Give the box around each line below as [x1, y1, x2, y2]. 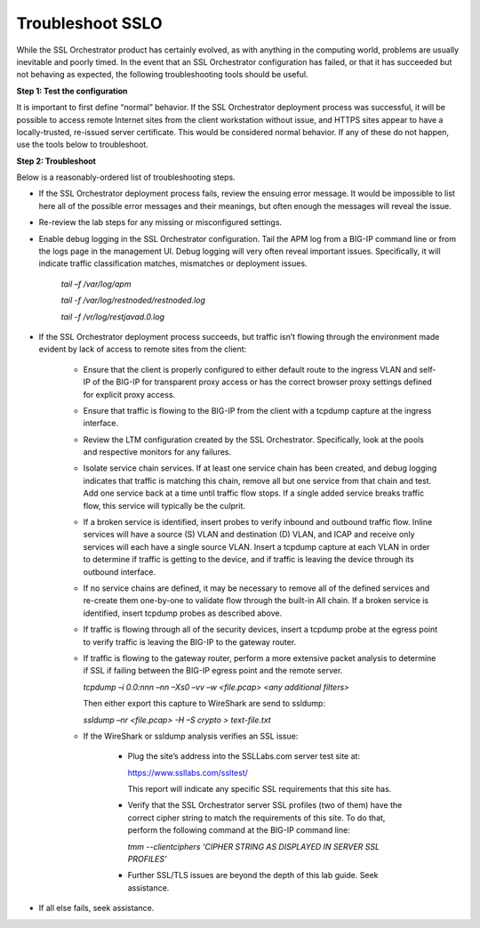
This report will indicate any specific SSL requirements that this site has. [127, 784, 392, 795]
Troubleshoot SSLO [16, 13, 163, 33]
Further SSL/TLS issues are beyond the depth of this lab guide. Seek [127, 870, 379, 881]
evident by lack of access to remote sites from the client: [38, 343, 247, 355]
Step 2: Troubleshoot [16, 156, 97, 166]
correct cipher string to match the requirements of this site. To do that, [127, 812, 386, 823]
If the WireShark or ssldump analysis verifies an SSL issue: [83, 730, 299, 741]
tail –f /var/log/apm [60, 278, 132, 289]
